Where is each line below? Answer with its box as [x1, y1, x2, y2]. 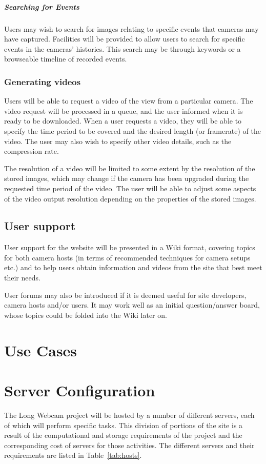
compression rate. [4, 146, 59, 156]
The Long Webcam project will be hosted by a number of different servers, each [4, 409, 255, 420]
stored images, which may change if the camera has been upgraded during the [4, 173, 249, 184]
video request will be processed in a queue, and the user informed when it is [4, 105, 243, 116]
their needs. [4, 272, 40, 283]
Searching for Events [4, 1, 79, 12]
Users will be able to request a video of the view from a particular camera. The [4, 95, 253, 106]
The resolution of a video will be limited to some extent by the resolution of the [4, 163, 255, 173]
